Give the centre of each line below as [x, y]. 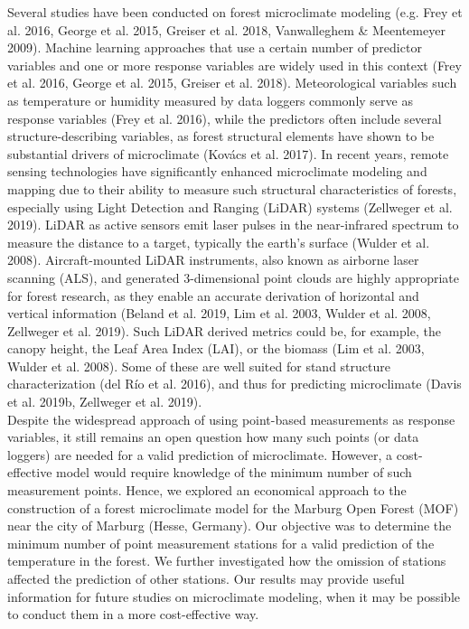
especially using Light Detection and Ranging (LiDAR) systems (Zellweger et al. [230, 207]
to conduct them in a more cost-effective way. [133, 614]
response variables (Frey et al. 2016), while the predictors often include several [225, 118]
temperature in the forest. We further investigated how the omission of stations [227, 561]
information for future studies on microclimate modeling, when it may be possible [234, 596]
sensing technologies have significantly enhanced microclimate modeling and [217, 171]
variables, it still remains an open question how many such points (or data [213, 437]
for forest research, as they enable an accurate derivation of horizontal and [213, 295]
